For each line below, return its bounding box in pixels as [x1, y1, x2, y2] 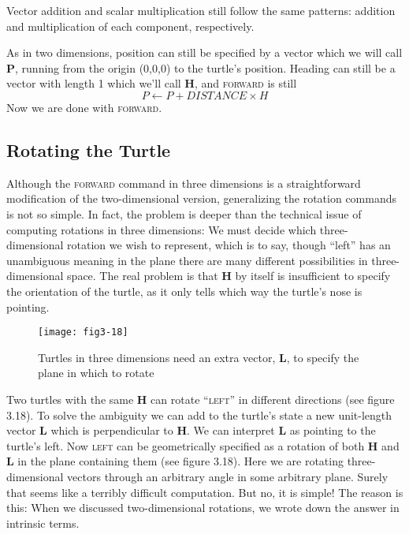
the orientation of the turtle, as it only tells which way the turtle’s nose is [6, 282, 363, 299]
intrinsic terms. [6, 514, 80, 531]
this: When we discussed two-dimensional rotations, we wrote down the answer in [6, 499, 400, 516]
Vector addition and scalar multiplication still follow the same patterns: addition [6, 2, 396, 18]
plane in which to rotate [38, 364, 154, 381]
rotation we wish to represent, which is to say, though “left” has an [67, 237, 391, 253]
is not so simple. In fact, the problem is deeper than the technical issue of [6, 205, 362, 222]
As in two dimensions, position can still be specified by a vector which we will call [6, 44, 403, 61]
